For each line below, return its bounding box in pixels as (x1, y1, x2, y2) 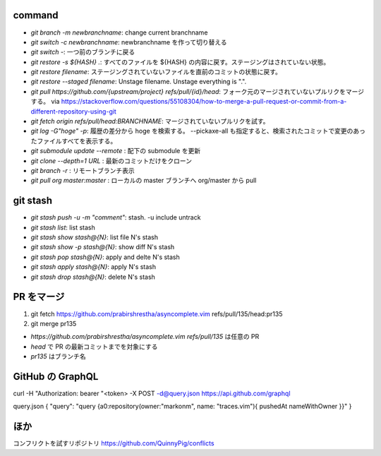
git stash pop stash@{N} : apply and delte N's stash (30, 253, 180, 261)
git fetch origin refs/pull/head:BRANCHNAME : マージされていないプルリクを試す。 (30, 117, 270, 126)
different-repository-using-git (30, 107, 116, 116)
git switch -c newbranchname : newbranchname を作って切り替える (30, 37, 227, 46)
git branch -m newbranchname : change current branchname (30, 28, 208, 37)
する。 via (30, 97, 60, 106)
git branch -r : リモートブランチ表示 (30, 166, 135, 174)
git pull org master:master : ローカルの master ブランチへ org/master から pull (30, 176, 257, 185)
